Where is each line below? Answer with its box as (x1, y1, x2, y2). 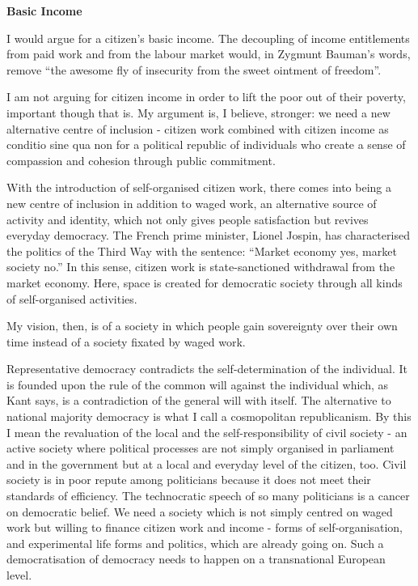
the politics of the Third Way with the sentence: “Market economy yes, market (6, 242, 397, 259)
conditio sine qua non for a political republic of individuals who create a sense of (6, 136, 406, 153)
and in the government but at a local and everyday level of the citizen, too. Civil (6, 455, 407, 472)
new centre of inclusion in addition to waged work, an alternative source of (6, 194, 377, 211)
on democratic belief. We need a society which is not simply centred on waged (6, 503, 393, 520)
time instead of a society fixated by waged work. (6, 333, 246, 350)
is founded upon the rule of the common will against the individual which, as (6, 376, 389, 393)
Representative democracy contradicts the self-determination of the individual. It (6, 360, 408, 377)
